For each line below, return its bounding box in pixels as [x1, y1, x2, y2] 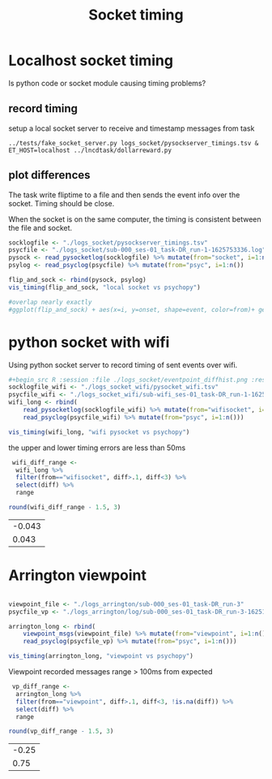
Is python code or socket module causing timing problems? [8, 78, 206, 88]
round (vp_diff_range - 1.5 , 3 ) [8, 727, 114, 736]
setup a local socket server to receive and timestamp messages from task [8, 123, 255, 133]
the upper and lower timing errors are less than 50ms [8, 443, 186, 452]
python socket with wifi [8, 333, 170, 351]
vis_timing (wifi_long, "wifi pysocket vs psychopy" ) [8, 428, 190, 436]
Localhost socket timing [8, 51, 174, 70]
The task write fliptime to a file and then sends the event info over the [8, 189, 240, 200]
